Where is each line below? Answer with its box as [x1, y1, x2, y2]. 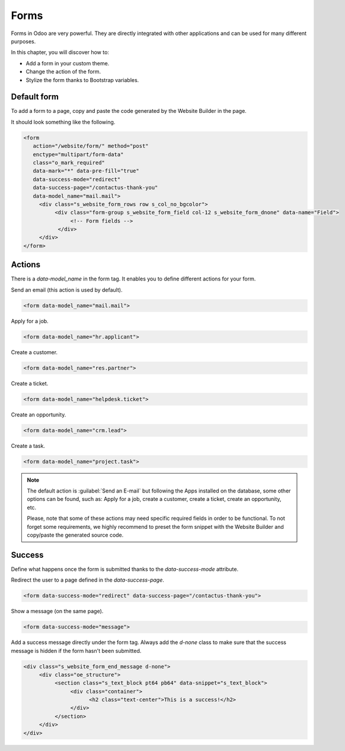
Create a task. [11, 442, 46, 449]
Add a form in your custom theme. [25, 59, 110, 67]
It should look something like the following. [11, 118, 116, 125]
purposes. [11, 37, 36, 45]
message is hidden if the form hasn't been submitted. [11, 647, 142, 654]
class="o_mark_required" [33, 159, 105, 166]
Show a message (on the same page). [11, 608, 104, 615]
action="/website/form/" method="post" [33, 143, 149, 150]
